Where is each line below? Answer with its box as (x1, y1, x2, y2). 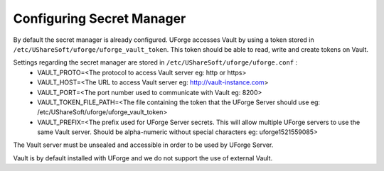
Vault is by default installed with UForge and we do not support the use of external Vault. (13, 153, 273, 162)
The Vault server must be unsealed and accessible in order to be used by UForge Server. (13, 140, 274, 149)
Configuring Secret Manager (13, 11, 186, 26)
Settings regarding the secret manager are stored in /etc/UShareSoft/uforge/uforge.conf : (13, 58, 298, 67)
